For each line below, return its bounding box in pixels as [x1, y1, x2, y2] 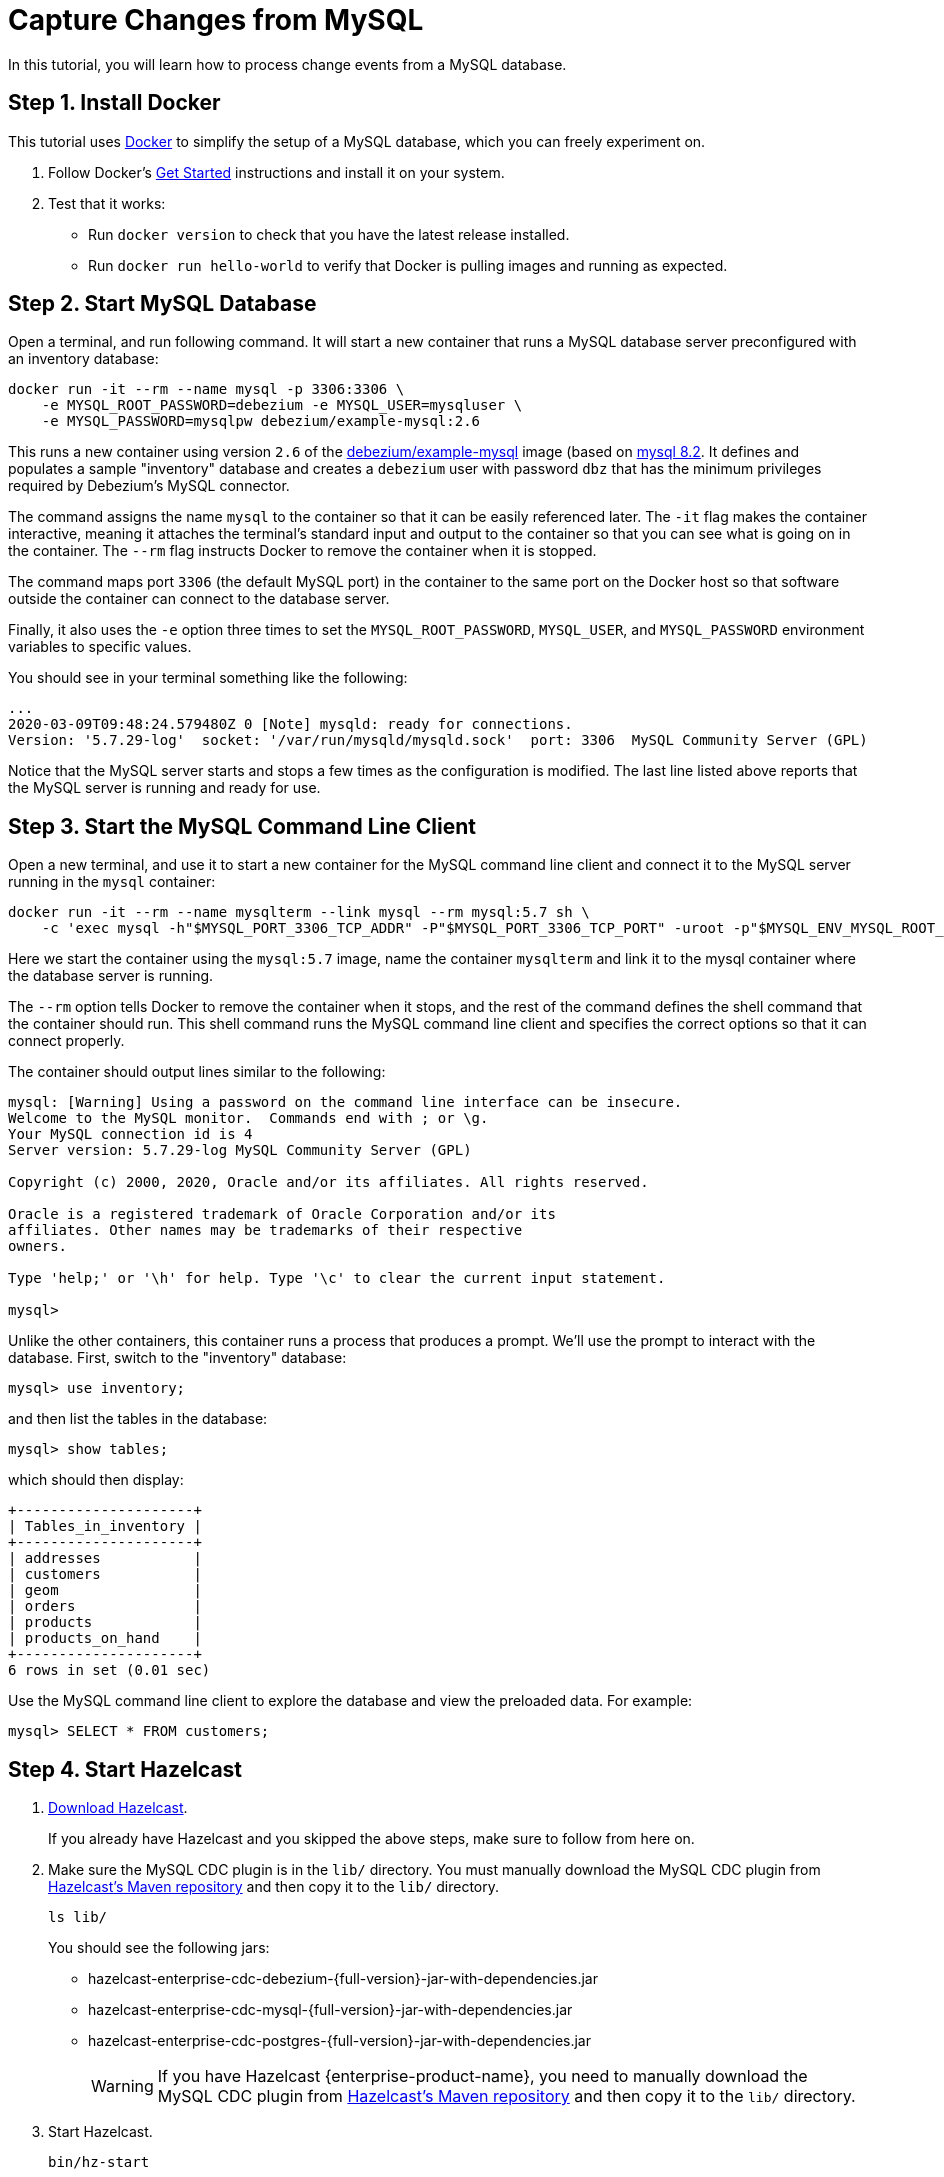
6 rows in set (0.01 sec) [8, 1662, 211, 1679]
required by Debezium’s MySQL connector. [8, 477, 290, 495]
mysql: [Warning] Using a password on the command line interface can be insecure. [8, 1094, 683, 1111]
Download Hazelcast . [48, 1799, 188, 1817]
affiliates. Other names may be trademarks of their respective [8, 1222, 523, 1239]
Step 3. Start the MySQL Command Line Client [8, 813, 476, 839]
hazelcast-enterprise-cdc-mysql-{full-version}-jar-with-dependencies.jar [88, 2001, 573, 2019]
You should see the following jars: [48, 1939, 270, 1957]
